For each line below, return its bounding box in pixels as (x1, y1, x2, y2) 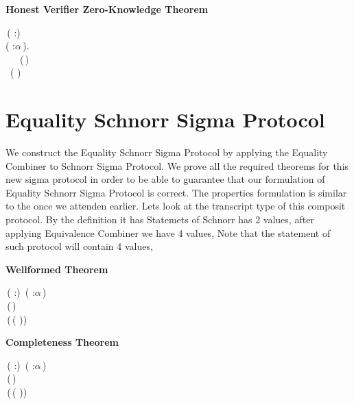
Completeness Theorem (5, 335, 119, 349)
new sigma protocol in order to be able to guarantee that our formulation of (5, 172, 325, 186)
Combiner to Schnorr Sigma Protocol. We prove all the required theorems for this (5, 158, 349, 173)
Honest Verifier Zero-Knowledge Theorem (5, 2, 209, 16)
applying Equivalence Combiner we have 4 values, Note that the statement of (5, 225, 331, 240)
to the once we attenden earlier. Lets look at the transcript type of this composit (5, 199, 346, 213)
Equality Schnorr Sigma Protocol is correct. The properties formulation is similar (5, 185, 347, 199)
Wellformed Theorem (5, 262, 108, 276)
